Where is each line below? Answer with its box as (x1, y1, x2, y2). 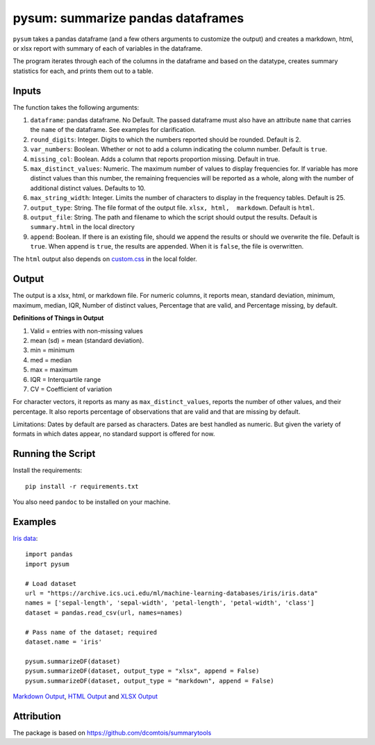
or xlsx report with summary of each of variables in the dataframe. (12, 44, 203, 52)
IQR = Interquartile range (30, 375, 101, 383)
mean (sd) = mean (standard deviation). (30, 336, 144, 344)
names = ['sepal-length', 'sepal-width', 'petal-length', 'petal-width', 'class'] (25, 599, 315, 607)
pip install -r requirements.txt (25, 483, 139, 490)
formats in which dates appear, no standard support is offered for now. (12, 430, 215, 438)
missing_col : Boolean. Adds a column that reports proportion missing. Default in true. (30, 155, 281, 163)
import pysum (25, 560, 69, 568)
